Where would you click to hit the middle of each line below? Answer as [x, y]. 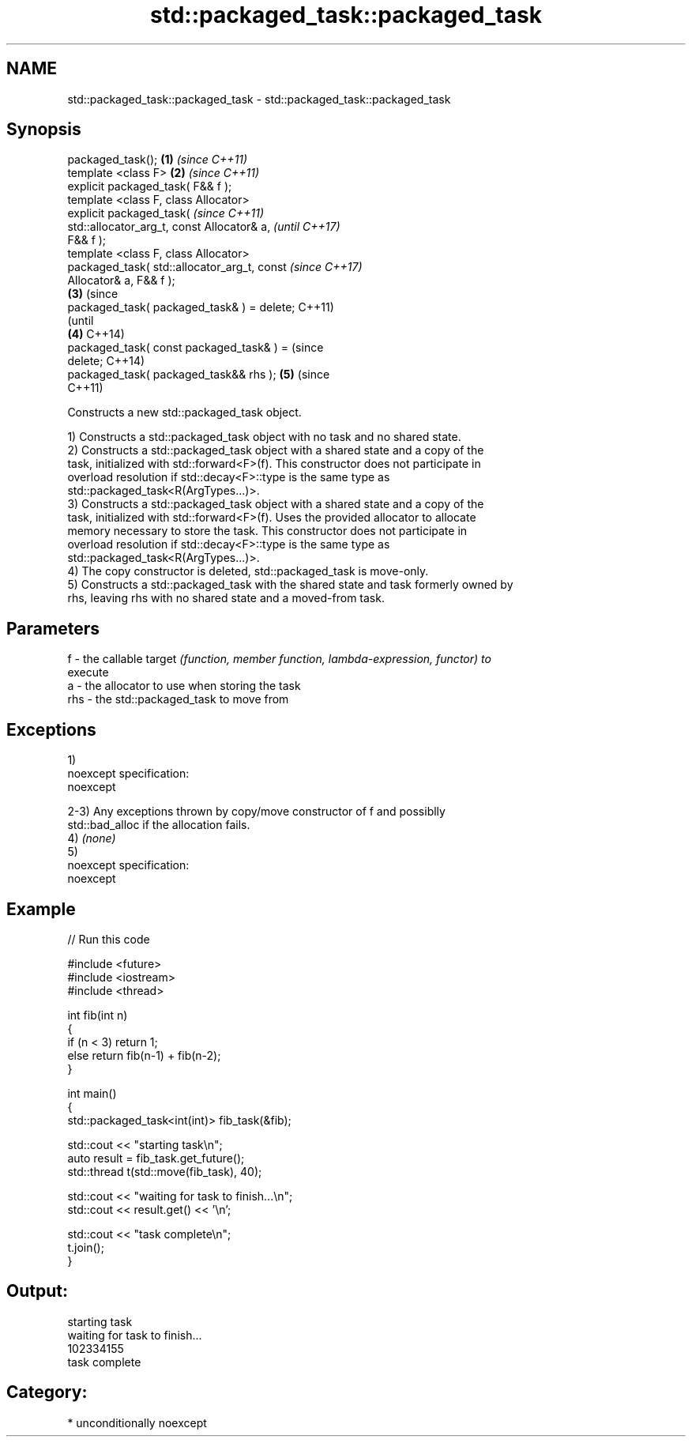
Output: [37, 1291]
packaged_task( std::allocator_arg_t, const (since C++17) [215, 267]
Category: [47, 1392]
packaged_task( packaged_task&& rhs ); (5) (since [199, 375]
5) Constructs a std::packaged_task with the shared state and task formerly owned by [290, 585]
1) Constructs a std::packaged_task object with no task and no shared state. [264, 437]
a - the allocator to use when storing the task [184, 686]
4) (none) [92, 838]
